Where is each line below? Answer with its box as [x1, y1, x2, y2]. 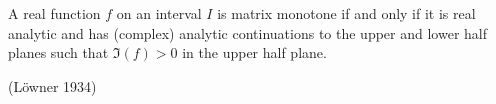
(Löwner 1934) [8, 75, 97, 96]
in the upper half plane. [182, 42, 327, 63]
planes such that [8, 42, 109, 63]
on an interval [116, 3, 202, 23]
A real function [8, 3, 101, 23]
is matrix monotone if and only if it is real [217, 3, 476, 23]
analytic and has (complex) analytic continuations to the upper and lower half [8, 22, 487, 43]
